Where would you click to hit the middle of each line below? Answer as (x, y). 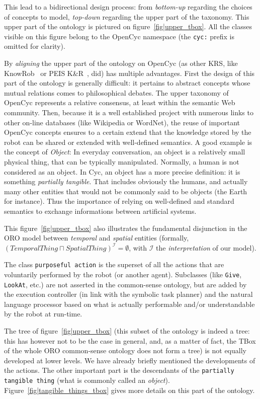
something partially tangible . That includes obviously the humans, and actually (126, 181)
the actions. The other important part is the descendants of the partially (119, 370)
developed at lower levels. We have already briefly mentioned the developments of (130, 360)
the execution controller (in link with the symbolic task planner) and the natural (128, 294)
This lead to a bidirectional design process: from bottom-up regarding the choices (128, 7)
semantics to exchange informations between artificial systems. (100, 211)
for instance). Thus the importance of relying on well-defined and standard (119, 201)
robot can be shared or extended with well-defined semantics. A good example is (128, 142)
